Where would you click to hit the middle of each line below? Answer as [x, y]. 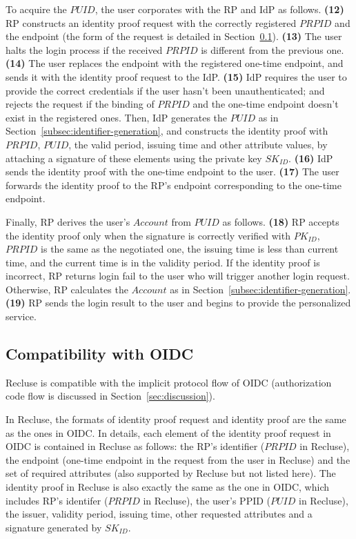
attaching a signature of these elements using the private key [134, 158]
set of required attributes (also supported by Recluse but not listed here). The [171, 473]
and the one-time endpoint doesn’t [266, 104]
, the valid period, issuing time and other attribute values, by [198, 144]
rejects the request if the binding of [80, 104]
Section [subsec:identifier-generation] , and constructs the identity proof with [167, 131]
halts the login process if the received [84, 49]
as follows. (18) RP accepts [281, 221]
